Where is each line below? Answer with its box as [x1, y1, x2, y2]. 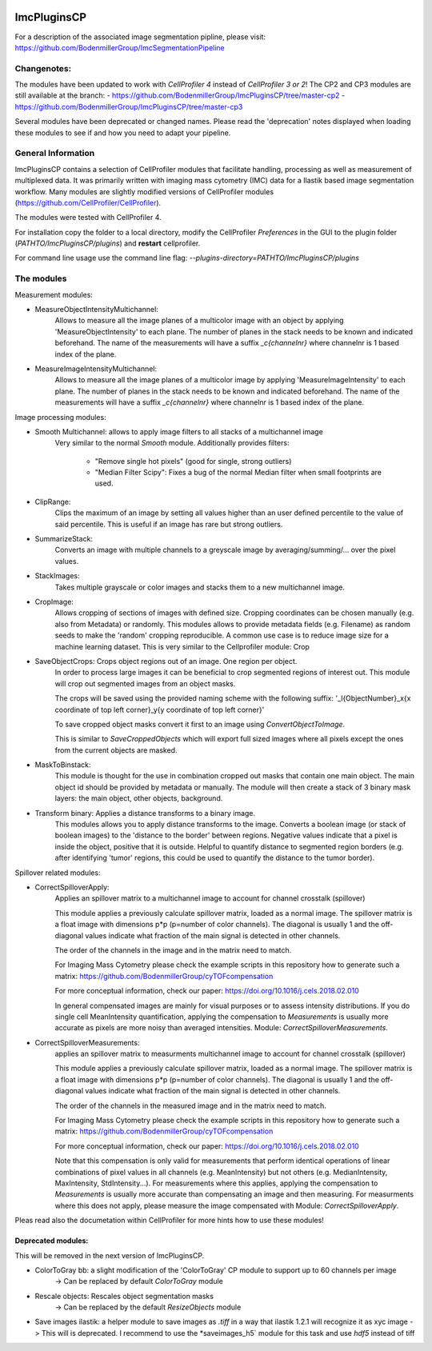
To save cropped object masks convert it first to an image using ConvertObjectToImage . [54, 719, 346, 729]
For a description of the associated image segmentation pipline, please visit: [14, 32, 266, 42]
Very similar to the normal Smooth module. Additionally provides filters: [54, 438, 290, 448]
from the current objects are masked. [54, 745, 178, 755]
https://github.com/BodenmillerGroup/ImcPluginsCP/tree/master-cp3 [14, 102, 243, 111]
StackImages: [34, 571, 80, 581]
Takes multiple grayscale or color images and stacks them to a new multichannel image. [54, 582, 346, 592]
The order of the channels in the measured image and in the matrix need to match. [54, 1101, 327, 1110]
